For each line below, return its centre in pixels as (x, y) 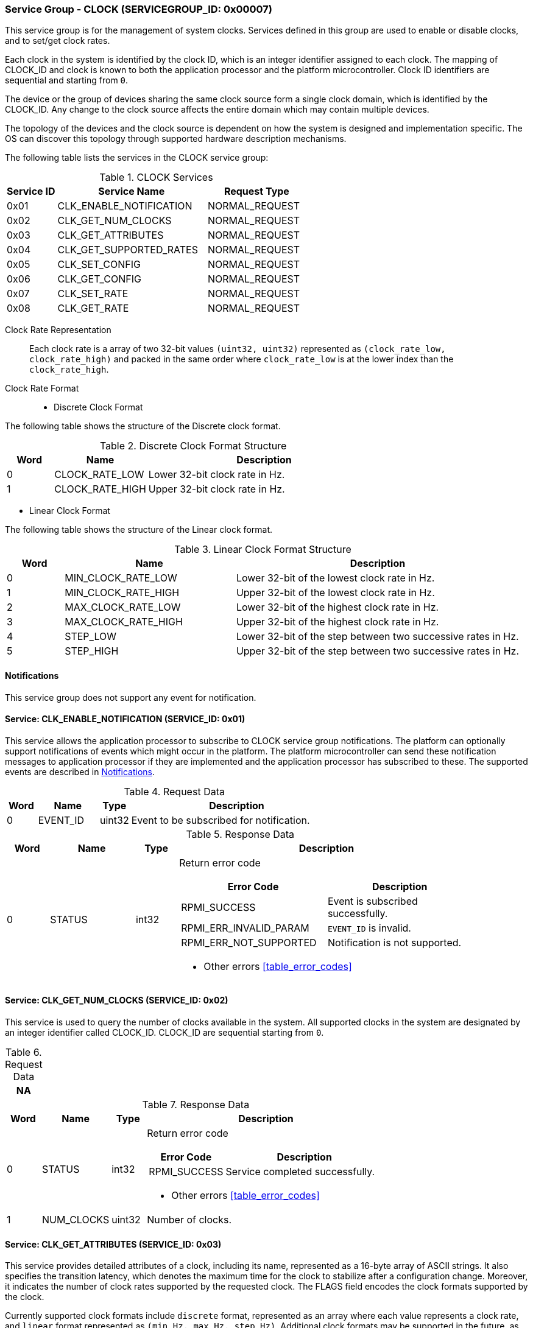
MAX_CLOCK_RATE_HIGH (124, 622)
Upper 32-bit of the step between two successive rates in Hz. (378, 651)
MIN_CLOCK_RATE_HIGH (122, 593)
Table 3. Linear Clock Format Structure (263, 550)
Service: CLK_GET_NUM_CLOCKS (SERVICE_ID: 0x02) (117, 1000)
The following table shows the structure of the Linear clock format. (139, 530)
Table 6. (24, 1052)
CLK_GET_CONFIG (99, 279)
